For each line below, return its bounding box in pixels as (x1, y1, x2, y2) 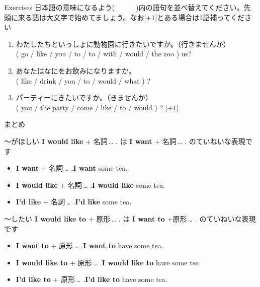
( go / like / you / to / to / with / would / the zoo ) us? (16, 48, 192, 59)
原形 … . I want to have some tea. (58, 240, 163, 251)
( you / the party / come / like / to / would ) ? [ (16, 102, 167, 112)
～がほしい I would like (4, 135, 83, 146)
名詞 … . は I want (93, 135, 152, 146)
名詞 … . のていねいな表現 (162, 135, 245, 146)
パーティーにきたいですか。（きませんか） (16, 92, 152, 103)
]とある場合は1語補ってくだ (155, 12, 245, 22)
